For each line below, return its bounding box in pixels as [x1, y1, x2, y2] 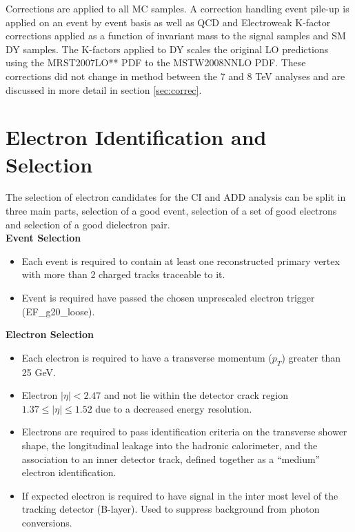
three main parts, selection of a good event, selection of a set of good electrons [6, 204, 337, 218]
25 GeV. [21, 364, 56, 379]
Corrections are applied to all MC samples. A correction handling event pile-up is [6, 1, 349, 15]
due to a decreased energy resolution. [95, 401, 252, 415]
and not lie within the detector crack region [104, 388, 288, 402]
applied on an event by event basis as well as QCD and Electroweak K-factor [6, 14, 331, 29]
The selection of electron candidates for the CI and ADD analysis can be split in [6, 190, 346, 204]
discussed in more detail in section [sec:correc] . [6, 82, 202, 97]
